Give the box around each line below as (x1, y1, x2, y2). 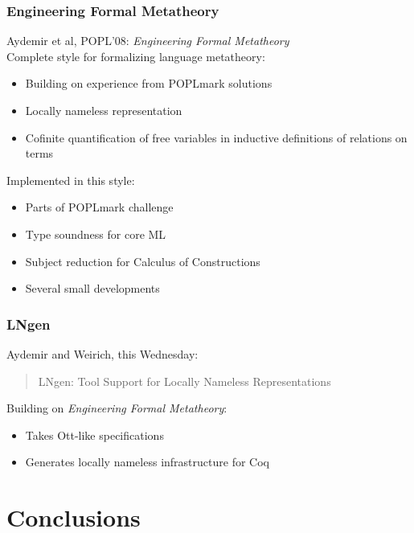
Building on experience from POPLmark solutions (25, 75, 273, 92)
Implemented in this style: (6, 171, 135, 188)
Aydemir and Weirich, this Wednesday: (6, 345, 199, 362)
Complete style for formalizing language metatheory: (6, 47, 265, 64)
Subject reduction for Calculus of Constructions (25, 252, 260, 269)
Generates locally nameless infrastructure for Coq (25, 453, 269, 470)
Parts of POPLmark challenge (25, 199, 174, 215)
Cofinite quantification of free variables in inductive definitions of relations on (25, 129, 408, 146)
